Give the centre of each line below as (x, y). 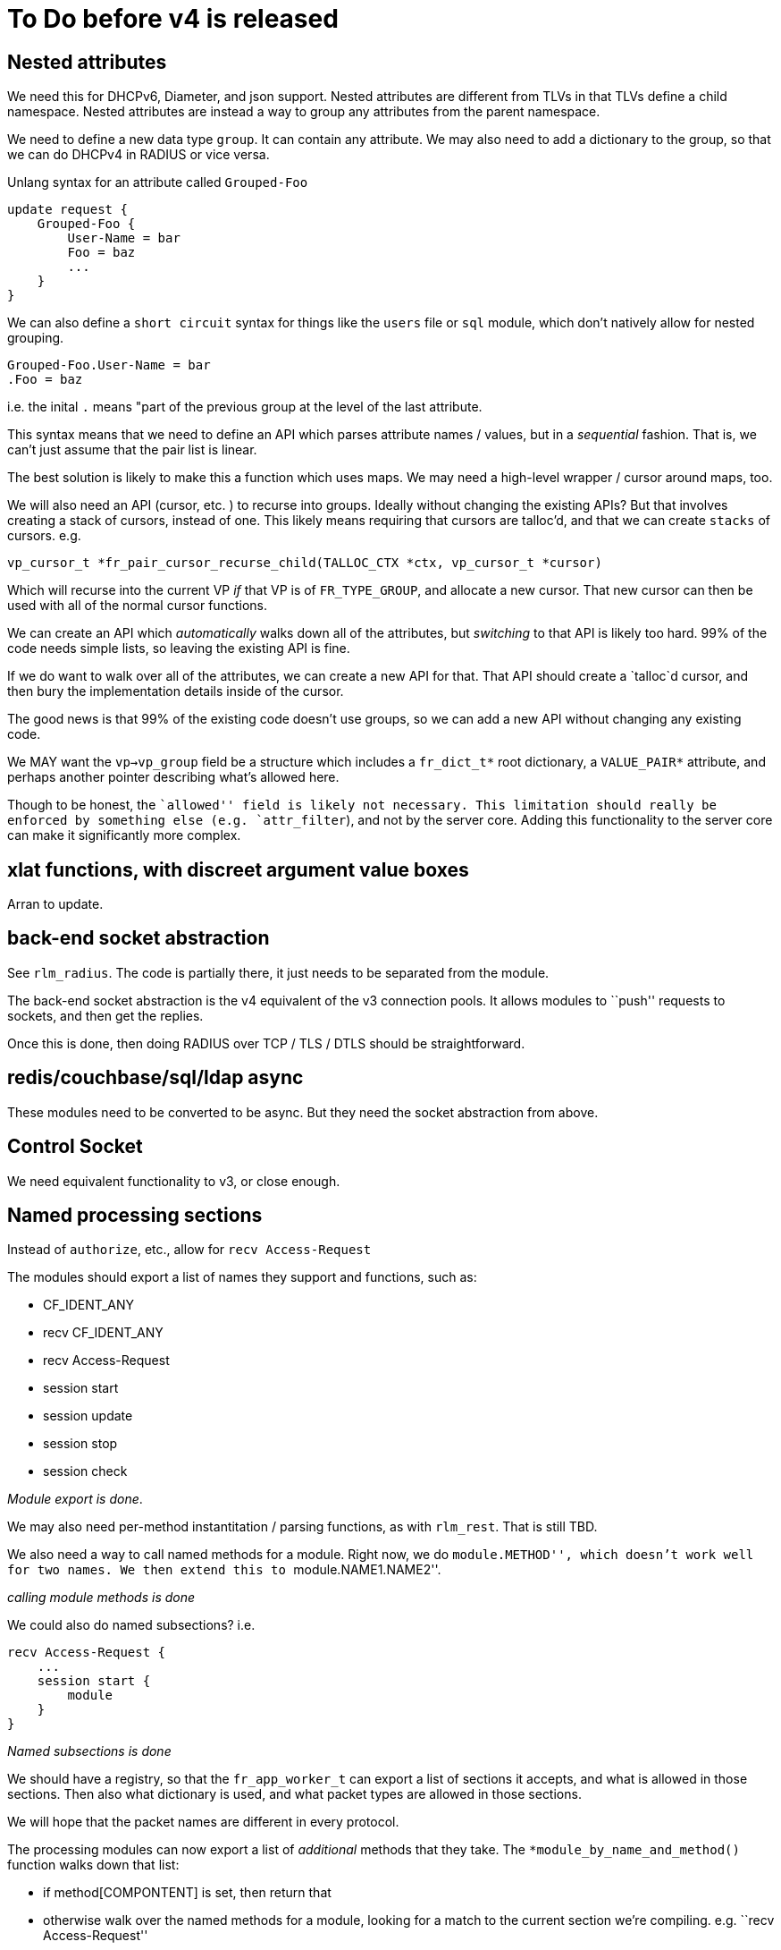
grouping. (36, 338)
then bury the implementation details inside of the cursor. (176, 691)
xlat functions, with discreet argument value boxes (238, 869)
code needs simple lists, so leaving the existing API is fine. (179, 649)
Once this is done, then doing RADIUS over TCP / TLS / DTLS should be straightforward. (266, 1043)
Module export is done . (75, 1499)
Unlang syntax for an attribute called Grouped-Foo (158, 182)
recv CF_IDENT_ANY (103, 1333)
